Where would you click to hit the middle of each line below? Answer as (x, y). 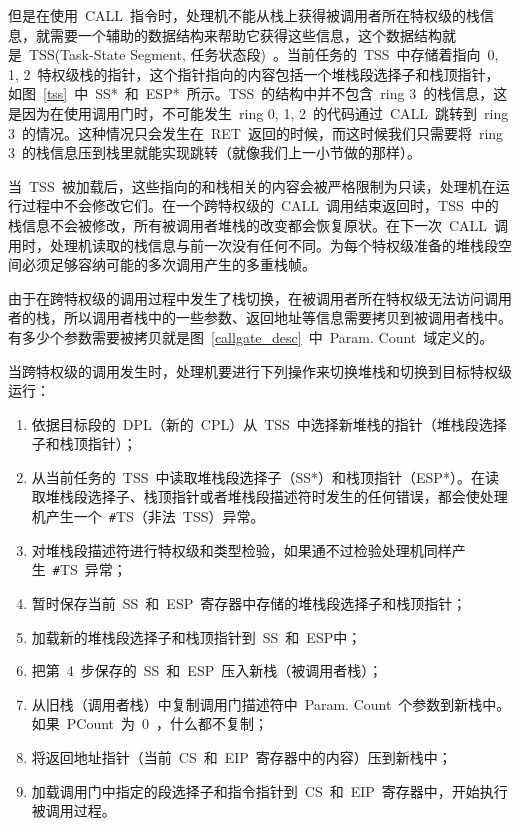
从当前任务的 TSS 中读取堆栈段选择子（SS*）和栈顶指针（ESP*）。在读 (265, 476)
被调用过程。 (73, 810)
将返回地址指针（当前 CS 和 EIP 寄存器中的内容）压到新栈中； (241, 756)
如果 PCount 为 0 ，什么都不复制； (150, 723)
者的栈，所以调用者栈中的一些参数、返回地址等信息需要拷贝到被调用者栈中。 (260, 317)
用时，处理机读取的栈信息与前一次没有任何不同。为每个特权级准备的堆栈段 (253, 244)
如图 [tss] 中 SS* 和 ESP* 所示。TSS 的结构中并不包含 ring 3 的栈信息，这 (258, 93)
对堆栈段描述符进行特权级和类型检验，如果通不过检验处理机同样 (241, 549)
